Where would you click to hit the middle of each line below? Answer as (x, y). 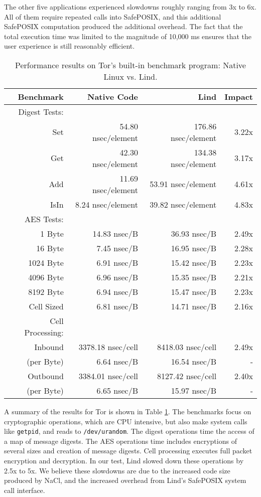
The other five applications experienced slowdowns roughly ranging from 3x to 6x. (130, 7)
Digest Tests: (41, 111)
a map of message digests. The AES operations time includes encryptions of (120, 441)
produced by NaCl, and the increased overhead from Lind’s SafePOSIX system (125, 480)
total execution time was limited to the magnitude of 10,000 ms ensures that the (128, 36)
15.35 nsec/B (194, 277)
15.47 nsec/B (194, 291)
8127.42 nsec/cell (187, 376)
